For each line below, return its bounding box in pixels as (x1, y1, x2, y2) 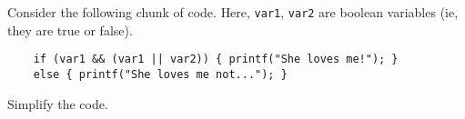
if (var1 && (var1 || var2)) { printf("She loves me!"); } (33, 53, 399, 66)
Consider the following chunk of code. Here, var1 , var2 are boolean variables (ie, (7, 3, 459, 21)
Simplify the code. (7, 94, 108, 113)
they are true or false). (7, 20, 133, 39)
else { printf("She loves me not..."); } (33, 67, 288, 81)
